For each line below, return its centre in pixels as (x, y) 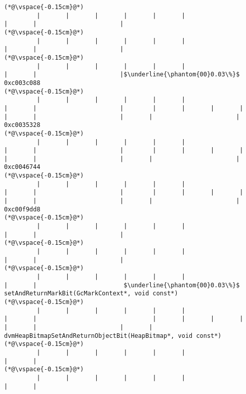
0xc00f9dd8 (22, 209)
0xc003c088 (22, 83)
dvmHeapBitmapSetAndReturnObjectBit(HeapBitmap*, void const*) (113, 336)
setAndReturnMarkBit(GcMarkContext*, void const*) (91, 294)
